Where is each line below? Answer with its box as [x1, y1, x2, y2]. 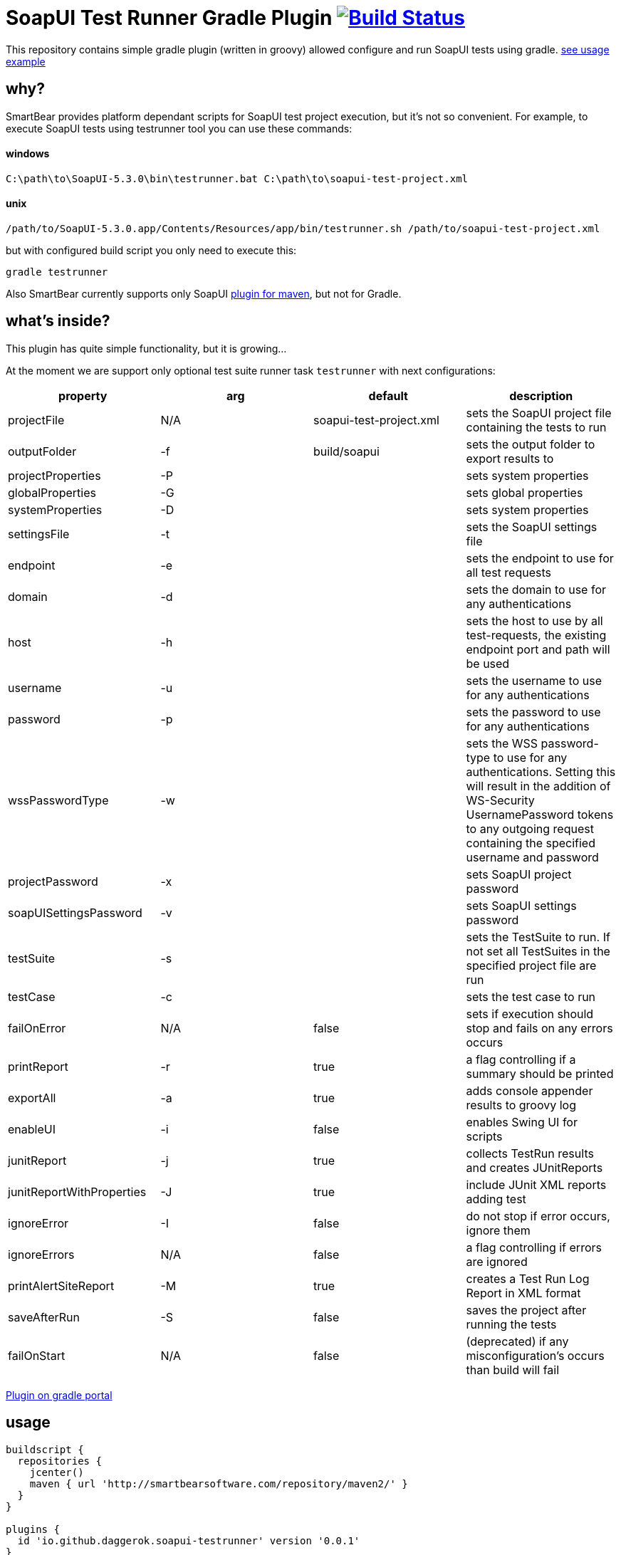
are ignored [466, 1254, 528, 1269]
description [509, 388, 573, 403]
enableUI [8, 1121, 56, 1136]
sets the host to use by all [466, 613, 603, 628]
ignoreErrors [8, 1247, 75, 1262]
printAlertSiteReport [8, 1278, 115, 1293]
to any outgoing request [466, 821, 594, 836]
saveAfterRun [8, 1309, 80, 1324]
